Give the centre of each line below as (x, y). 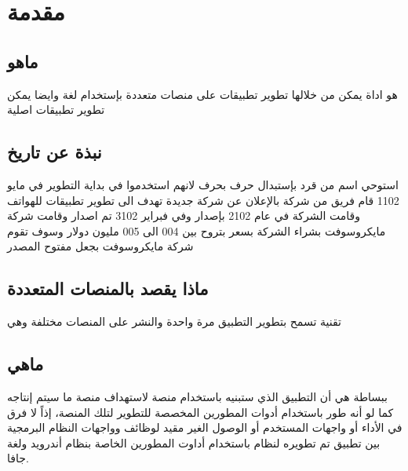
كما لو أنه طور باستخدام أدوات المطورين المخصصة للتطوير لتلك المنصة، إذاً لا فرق (200, 412)
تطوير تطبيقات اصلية (56, 110)
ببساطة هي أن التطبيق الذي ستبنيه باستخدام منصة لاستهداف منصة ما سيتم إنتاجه (197, 396)
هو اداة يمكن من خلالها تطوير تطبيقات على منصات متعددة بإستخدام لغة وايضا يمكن (202, 94)
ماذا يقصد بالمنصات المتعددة (108, 288)
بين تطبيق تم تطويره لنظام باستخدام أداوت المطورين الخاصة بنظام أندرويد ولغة (194, 442)
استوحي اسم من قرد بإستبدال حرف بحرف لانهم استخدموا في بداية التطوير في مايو (203, 184)
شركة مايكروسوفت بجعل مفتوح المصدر (100, 246)
